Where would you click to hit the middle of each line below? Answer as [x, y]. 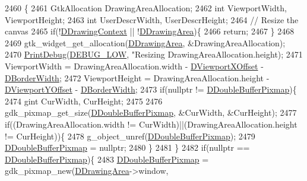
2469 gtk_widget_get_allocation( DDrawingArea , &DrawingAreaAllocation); [145, 42]
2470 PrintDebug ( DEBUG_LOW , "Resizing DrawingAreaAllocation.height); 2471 [154, 54]
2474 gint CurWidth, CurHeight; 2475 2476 [84, 101]
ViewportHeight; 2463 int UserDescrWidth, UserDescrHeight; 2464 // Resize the [152, 19]
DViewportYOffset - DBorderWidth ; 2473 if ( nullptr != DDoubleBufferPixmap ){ [151, 89]
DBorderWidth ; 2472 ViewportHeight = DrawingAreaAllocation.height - [137, 77]
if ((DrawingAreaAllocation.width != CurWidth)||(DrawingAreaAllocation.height [151, 124]
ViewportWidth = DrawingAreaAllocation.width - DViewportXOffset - [134, 66]
